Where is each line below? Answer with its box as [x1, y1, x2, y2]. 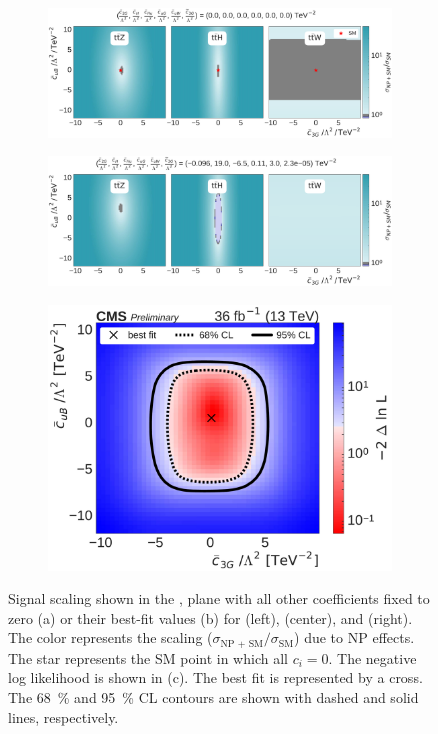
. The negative [328, 647, 417, 668]
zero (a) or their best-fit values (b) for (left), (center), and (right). [8, 607, 413, 628]
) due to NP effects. [294, 627, 415, 648]
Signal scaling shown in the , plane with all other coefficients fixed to [8, 588, 430, 609]
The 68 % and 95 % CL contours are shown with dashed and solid [8, 687, 419, 708]
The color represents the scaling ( [8, 627, 213, 648]
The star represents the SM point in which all [8, 647, 288, 668]
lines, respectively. [8, 706, 119, 727]
